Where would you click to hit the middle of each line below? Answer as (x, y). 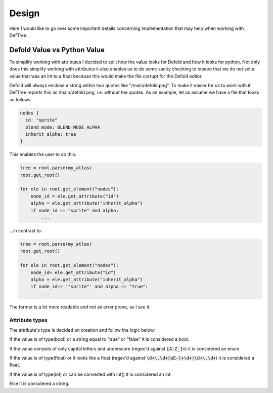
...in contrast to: (26, 231)
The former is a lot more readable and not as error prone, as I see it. (80, 307)
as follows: (21, 99)
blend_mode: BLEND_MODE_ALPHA (63, 127)
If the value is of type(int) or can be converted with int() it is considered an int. (90, 374)
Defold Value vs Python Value (57, 50)
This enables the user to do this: (43, 154)
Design (25, 13)
